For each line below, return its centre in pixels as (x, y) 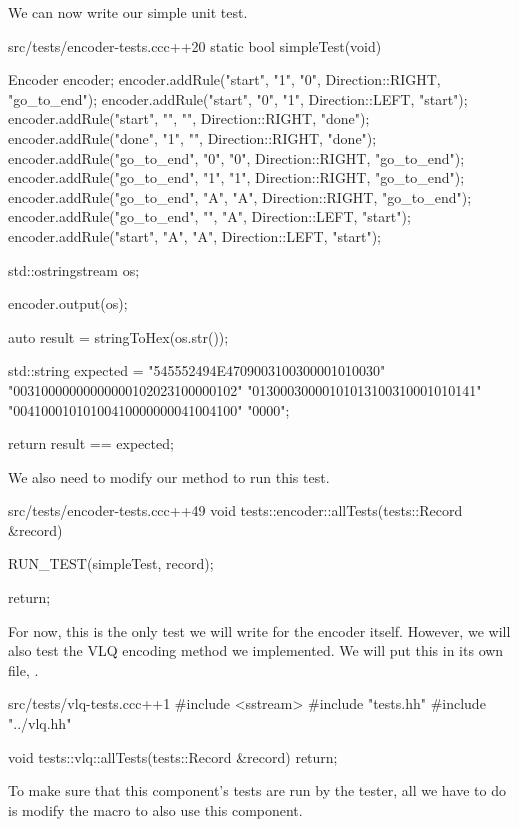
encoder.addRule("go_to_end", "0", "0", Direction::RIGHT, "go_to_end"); (236, 157)
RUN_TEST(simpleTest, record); (111, 563)
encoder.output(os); (68, 303)
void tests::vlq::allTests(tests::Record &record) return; (173, 756)
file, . (23, 669)
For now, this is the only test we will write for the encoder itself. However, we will (259, 630)
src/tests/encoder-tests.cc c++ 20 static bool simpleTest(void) (195, 45)
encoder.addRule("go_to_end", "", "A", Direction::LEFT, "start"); (209, 216)
